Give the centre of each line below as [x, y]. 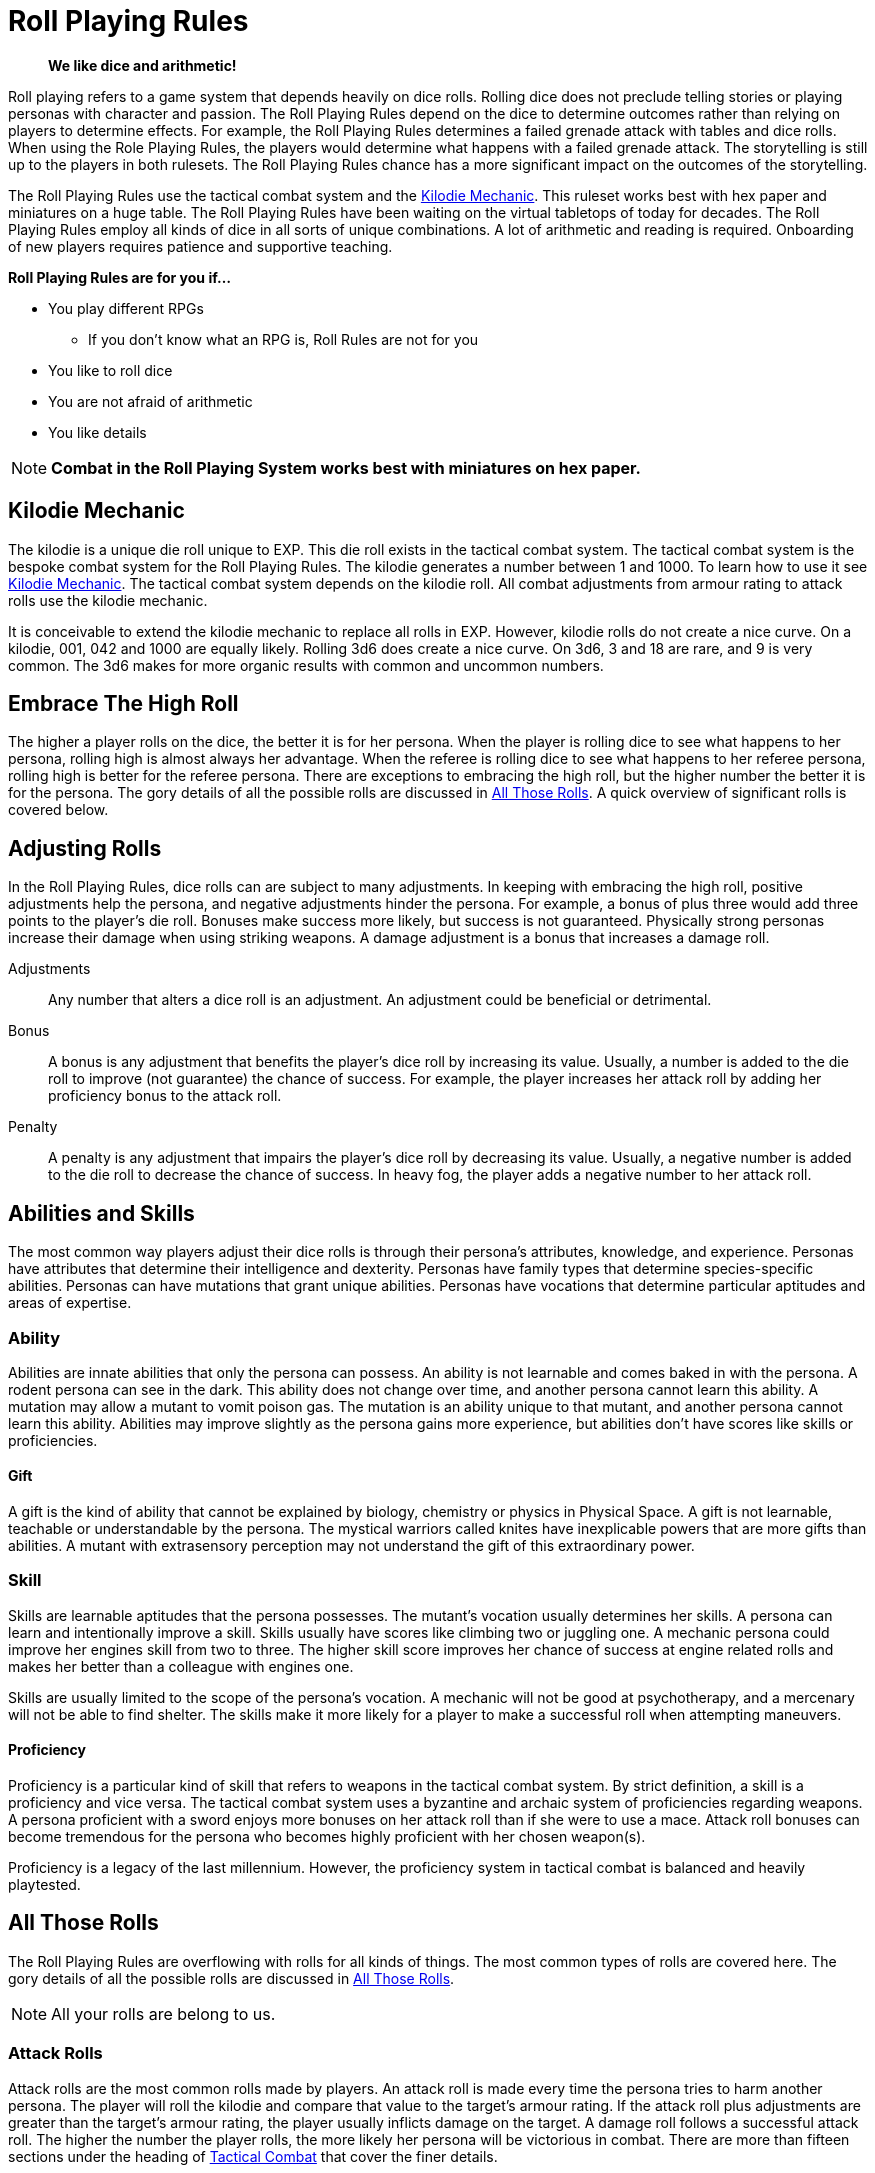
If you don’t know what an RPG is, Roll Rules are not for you [283, 339]
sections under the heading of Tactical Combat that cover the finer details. [253, 2156]
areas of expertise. [70, 1303]
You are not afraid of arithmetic [150, 401]
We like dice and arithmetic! [142, 65]
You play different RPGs [126, 308]
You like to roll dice [110, 370]
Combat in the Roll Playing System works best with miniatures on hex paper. [346, 467]
